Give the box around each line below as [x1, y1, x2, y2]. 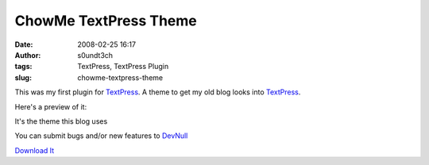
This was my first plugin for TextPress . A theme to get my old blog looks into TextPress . [14, 87, 301, 97]
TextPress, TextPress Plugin [77, 62, 169, 71]
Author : [14, 50, 41, 59]
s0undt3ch [77, 50, 114, 59]
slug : [14, 72, 32, 82]
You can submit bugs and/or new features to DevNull [14, 131, 188, 140]
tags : [14, 62, 33, 71]
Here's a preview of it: [14, 102, 87, 111]
